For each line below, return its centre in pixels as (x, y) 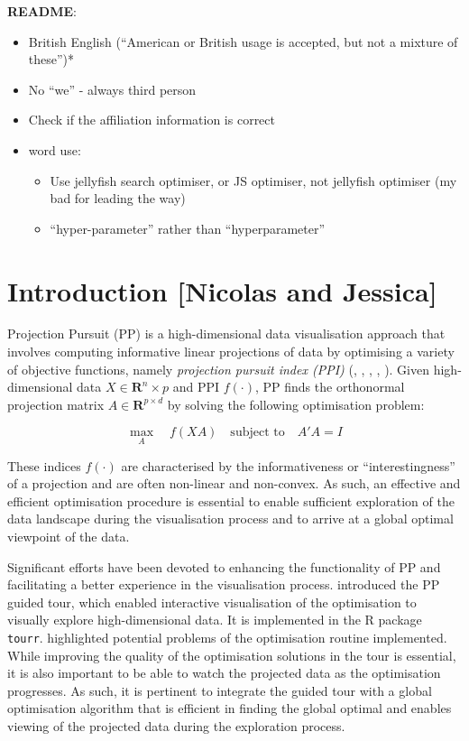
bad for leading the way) (118, 198)
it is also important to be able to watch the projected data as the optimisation (224, 673)
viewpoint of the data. (69, 537)
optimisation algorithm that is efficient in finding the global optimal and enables (230, 708)
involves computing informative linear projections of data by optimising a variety (231, 352)
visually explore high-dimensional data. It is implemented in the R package (215, 620)
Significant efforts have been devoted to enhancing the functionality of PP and (224, 566)
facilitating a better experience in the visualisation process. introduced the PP (224, 584)
